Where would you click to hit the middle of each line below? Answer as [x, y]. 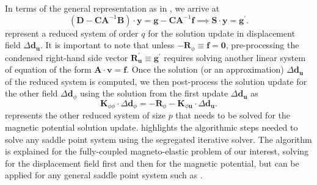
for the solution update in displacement [222, 33]
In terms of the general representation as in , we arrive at [112, 8]
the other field [31, 93]
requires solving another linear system [235, 57]
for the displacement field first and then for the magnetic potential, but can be [152, 163]
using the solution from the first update [154, 93]
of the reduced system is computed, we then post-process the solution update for [156, 81]
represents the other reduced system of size [85, 115]
